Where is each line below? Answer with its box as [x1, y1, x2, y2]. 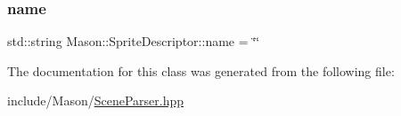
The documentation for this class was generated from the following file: [7, 61, 395, 80]
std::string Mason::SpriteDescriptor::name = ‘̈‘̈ [7, 32, 260, 50]
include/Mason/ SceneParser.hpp [7, 91, 184, 110]
